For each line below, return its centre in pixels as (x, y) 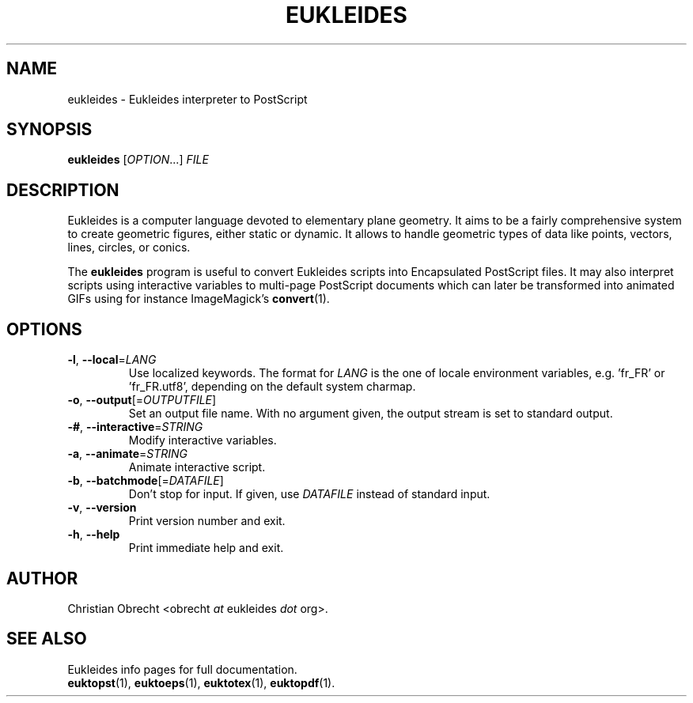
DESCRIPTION (63, 190)
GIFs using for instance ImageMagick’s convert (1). (199, 299)
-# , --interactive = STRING (135, 427)
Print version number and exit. (207, 521)
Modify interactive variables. (203, 440)
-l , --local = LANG (112, 360)
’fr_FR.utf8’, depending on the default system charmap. (272, 387)
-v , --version (102, 508)
